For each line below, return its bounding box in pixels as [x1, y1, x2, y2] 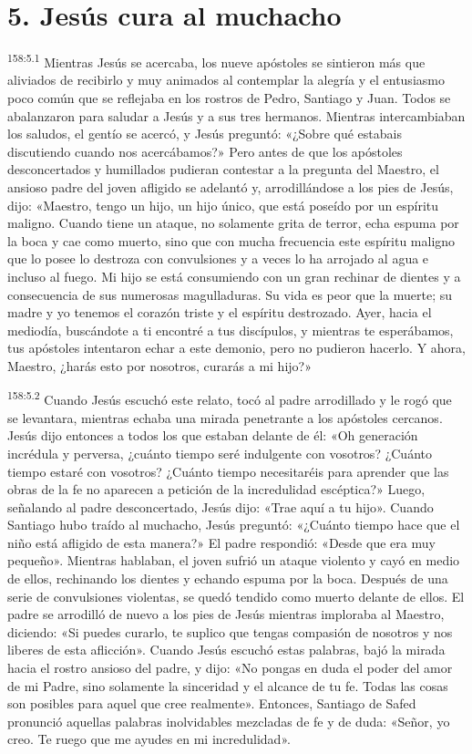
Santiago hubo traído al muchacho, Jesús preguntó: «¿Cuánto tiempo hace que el [7, 515, 460, 534]
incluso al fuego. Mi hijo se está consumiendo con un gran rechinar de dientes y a [7, 266, 461, 285]
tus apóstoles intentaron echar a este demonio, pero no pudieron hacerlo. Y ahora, [7, 338, 466, 357]
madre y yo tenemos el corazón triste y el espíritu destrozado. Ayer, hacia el [7, 303, 432, 322]
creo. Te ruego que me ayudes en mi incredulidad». [7, 729, 291, 749]
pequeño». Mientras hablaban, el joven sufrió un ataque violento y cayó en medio [7, 551, 460, 570]
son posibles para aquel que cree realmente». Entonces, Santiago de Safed [7, 694, 416, 713]
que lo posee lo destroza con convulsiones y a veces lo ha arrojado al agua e [7, 249, 429, 268]
